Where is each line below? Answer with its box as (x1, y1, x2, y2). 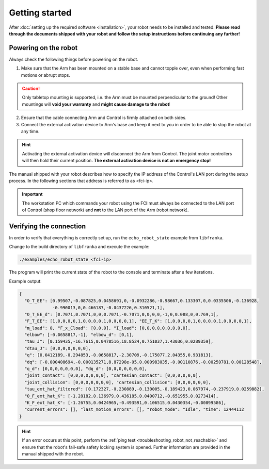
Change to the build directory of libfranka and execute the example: (9, 244, 150, 250)
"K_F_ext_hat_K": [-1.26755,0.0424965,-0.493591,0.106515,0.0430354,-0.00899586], (24, 400, 226, 405)
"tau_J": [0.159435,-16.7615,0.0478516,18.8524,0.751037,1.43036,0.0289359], (24, 339, 214, 344)
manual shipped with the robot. (22, 451, 84, 456)
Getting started (9, 7, 72, 18)
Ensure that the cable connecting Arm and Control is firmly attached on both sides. (21, 115, 187, 121)
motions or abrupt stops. (21, 72, 70, 78)
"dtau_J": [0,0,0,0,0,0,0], (24, 345, 91, 351)
